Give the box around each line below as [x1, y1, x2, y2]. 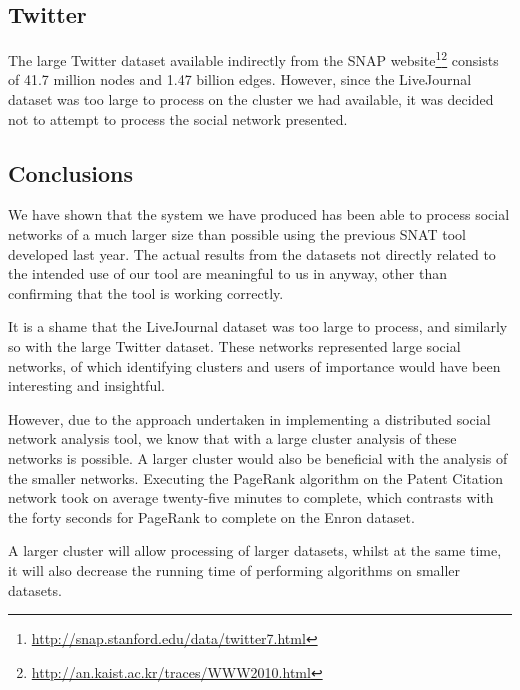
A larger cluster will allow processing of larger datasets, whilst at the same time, [8, 540, 502, 561]
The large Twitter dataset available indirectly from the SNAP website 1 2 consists [8, 47, 499, 70]
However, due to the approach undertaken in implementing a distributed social [8, 408, 491, 429]
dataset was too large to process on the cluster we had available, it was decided [8, 89, 494, 110]
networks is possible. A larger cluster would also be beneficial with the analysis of [8, 447, 508, 468]
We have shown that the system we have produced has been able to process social [8, 204, 510, 225]
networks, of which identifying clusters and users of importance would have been [8, 355, 501, 376]
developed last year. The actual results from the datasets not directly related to [8, 243, 496, 264]
